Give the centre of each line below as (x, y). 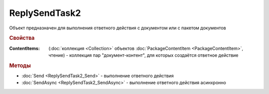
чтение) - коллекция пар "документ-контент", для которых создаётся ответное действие (143, 55)
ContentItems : (24, 48)
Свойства (22, 38)
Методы (20, 66)
